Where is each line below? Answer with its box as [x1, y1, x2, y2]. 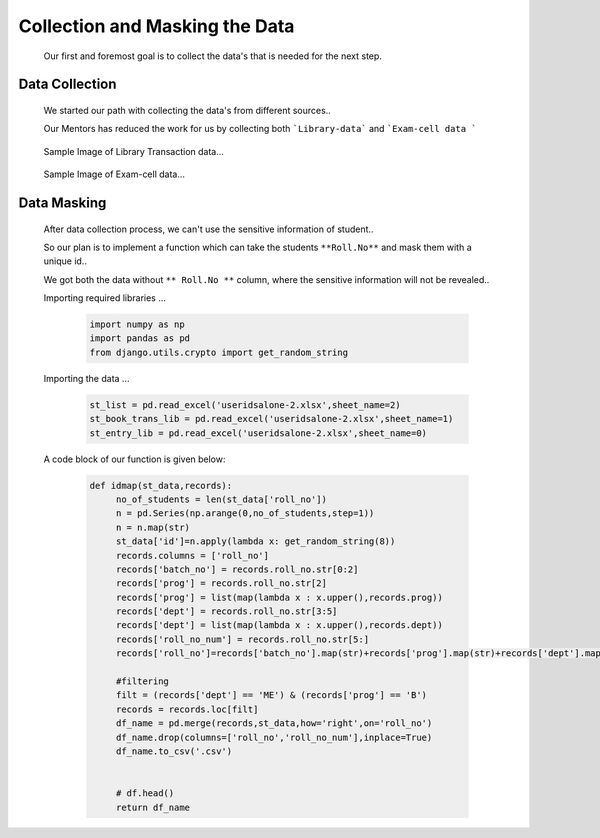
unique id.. [43, 255, 87, 267]
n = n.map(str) [115, 521, 190, 533]
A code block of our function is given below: [43, 453, 226, 465]
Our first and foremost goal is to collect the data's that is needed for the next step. [43, 50, 382, 62]
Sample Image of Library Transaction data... [43, 145, 225, 157]
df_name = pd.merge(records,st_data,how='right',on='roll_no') [115, 718, 433, 729]
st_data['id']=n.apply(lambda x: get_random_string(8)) [115, 536, 396, 547]
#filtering [115, 676, 170, 687]
